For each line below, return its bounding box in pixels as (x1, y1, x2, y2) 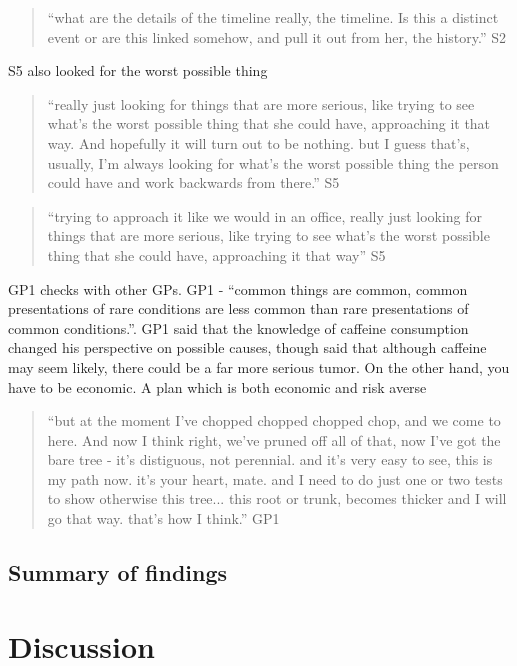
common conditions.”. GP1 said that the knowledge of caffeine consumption (8, 317, 469, 338)
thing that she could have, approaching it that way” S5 (47, 244, 386, 265)
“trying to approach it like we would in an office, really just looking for (47, 205, 483, 226)
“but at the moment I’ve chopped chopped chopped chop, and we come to (47, 410, 501, 431)
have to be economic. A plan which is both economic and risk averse (8, 376, 427, 397)
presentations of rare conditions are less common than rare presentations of (8, 298, 469, 319)
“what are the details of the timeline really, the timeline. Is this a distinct (47, 7, 499, 27)
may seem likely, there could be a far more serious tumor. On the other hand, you (8, 356, 510, 377)
